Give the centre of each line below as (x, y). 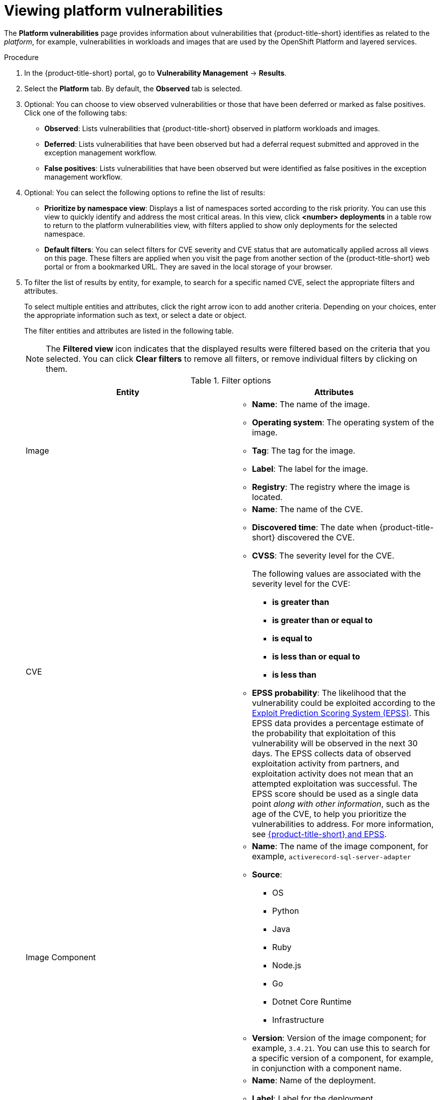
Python (286, 911)
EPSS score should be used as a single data (335, 793)
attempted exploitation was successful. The (335, 783)
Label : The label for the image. (310, 469)
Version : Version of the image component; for (339, 1038)
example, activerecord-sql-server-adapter (332, 856)
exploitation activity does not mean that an (333, 773)
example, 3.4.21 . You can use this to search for (341, 1048)
